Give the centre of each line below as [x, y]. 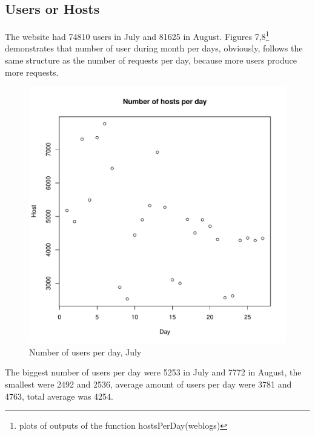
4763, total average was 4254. [59, 396]
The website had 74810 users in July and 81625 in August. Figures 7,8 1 [137, 35]
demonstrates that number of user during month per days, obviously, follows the [154, 48]
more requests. [32, 72]
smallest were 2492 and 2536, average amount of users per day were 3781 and [148, 384]
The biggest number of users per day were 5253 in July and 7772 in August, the [153, 372]
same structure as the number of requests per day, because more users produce [151, 60]
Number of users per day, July [85, 352]
